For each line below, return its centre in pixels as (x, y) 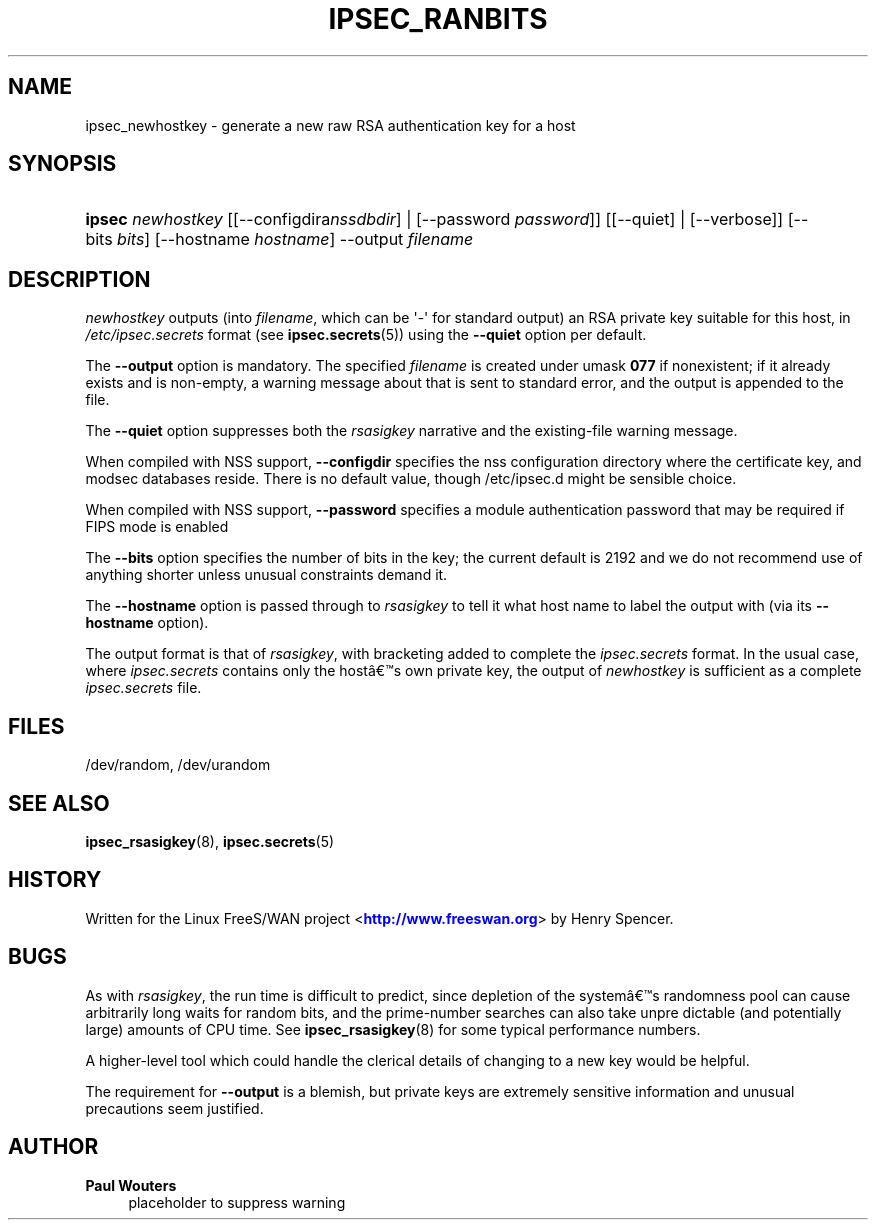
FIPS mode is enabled (157, 527)
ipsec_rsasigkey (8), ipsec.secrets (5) (210, 841)
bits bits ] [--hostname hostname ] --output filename (279, 239)
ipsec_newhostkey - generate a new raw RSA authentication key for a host (330, 125)
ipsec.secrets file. (143, 688)
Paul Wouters (131, 1185)
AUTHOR (53, 1147)
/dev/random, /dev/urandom (178, 765)
